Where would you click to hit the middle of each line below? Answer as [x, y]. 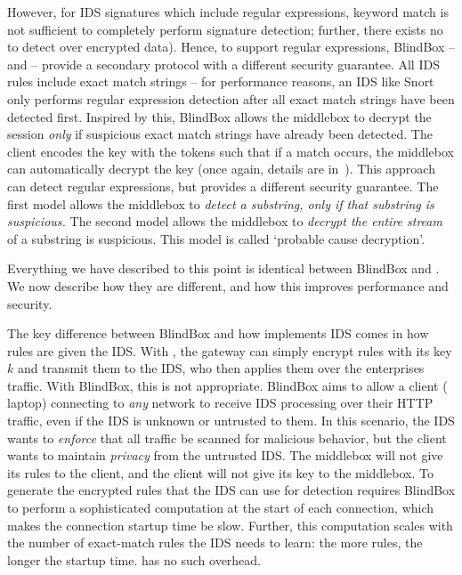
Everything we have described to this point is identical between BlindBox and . [223, 268]
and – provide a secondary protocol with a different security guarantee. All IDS [223, 64]
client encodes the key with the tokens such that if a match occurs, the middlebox [231, 151]
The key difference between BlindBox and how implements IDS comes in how [218, 333]
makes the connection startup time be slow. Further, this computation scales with [230, 525]
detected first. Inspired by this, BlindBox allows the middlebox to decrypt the [219, 116]
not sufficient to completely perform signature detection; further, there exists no [225, 29]
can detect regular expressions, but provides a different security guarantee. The [223, 186]
